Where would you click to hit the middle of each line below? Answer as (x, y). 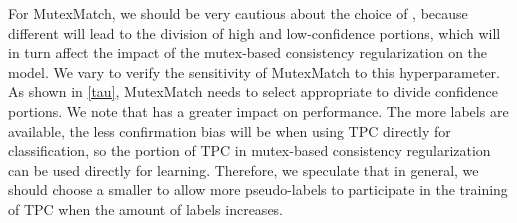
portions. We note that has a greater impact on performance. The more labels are (258, 110)
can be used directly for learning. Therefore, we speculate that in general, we (243, 169)
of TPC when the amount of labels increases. (146, 208)
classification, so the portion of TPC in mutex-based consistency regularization (249, 150)
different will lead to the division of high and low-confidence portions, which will (254, 32)
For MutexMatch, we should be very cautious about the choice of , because (238, 13)
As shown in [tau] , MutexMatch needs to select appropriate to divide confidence (253, 91)
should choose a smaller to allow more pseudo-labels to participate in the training (258, 189)
